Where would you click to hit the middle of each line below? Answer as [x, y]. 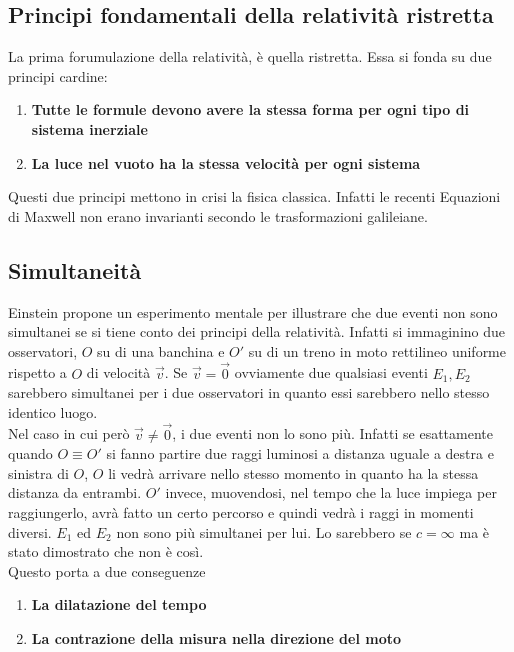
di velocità [118, 372]
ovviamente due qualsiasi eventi [331, 372]
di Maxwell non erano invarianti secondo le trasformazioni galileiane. [218, 215]
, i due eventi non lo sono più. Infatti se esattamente [332, 433]
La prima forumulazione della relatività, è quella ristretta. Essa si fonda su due [250, 56]
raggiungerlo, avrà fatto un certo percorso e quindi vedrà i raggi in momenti [241, 511]
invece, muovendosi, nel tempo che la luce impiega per [331, 492]
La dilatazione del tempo [119, 604]
